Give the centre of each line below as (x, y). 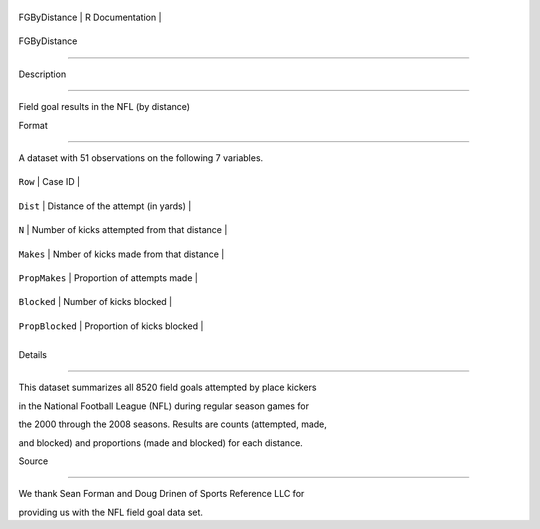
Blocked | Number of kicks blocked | (95, 302)
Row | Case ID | (49, 182)
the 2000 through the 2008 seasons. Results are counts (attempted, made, (172, 424)
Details (32, 355)
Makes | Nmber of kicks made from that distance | (121, 254)
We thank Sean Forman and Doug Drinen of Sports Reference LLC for (161, 494)
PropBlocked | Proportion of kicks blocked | (111, 326)
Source (33, 461)
